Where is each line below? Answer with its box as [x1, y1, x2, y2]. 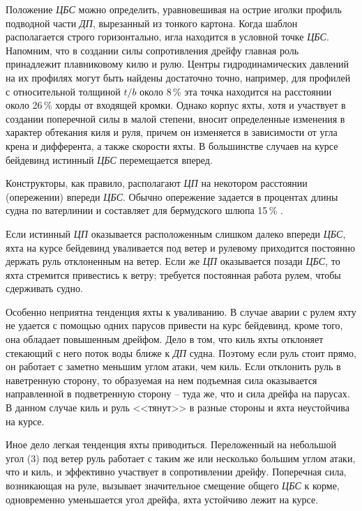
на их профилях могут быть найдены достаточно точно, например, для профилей [6, 70, 351, 84]
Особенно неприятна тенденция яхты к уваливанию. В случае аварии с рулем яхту [6, 304, 356, 319]
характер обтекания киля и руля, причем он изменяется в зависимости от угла [6, 125, 338, 139]
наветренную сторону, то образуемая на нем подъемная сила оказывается [6, 372, 317, 387]
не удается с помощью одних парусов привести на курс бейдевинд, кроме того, [6, 318, 343, 333]
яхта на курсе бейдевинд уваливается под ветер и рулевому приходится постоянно [6, 240, 355, 254]
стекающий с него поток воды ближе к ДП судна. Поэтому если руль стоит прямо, [6, 345, 356, 360]
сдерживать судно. [6, 281, 83, 296]
